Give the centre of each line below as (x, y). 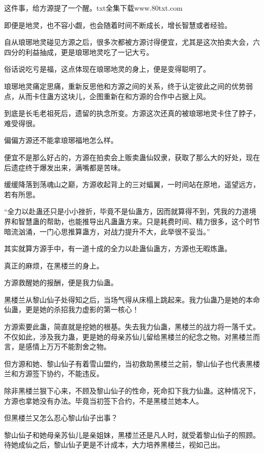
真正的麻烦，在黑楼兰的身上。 (54, 265)
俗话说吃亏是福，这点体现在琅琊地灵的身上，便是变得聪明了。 (107, 69)
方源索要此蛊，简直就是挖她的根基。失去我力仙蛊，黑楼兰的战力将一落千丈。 (132, 327)
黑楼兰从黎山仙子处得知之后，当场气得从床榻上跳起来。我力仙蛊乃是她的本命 (132, 299)
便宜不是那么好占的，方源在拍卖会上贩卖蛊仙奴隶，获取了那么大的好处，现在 (132, 157)
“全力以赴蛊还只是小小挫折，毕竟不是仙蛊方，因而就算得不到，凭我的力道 (127, 211)
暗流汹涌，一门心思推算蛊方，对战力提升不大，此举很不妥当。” (107, 231)
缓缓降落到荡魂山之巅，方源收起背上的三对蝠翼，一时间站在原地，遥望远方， (132, 184)
